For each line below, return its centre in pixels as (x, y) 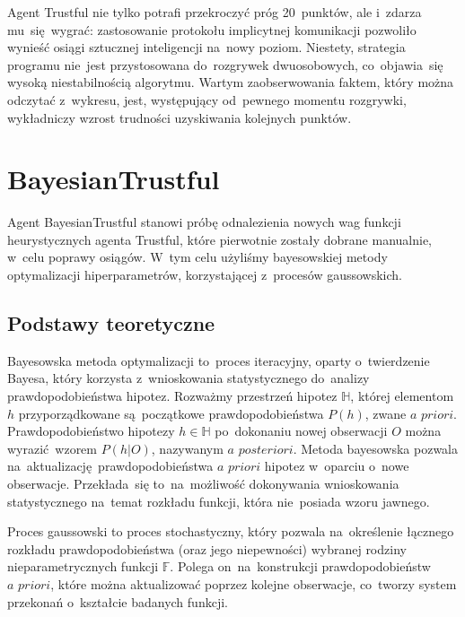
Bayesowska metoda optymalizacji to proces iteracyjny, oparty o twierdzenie (219, 360)
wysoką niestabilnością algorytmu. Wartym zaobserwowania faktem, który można (231, 82)
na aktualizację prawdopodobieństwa (110, 466)
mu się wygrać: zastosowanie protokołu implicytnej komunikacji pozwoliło (212, 29)
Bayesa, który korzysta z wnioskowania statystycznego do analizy (189, 378)
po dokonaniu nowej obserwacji (301, 431)
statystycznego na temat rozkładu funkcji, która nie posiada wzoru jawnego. (219, 501)
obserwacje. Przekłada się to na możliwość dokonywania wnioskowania (203, 484)
